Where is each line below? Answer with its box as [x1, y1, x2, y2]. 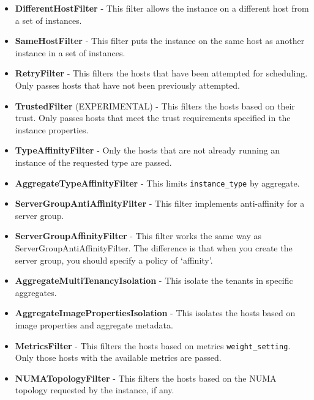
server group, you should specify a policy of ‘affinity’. [15, 253, 213, 266]
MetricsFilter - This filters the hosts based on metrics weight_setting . [15, 339, 291, 352]
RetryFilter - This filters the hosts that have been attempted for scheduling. [15, 67, 308, 80]
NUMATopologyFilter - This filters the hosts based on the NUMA [15, 371, 277, 384]
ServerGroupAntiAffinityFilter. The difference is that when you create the [15, 241, 293, 254]
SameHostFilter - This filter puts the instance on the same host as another [15, 34, 305, 47]
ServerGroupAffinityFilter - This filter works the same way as [15, 229, 261, 242]
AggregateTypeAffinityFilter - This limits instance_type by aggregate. [15, 176, 300, 189]
